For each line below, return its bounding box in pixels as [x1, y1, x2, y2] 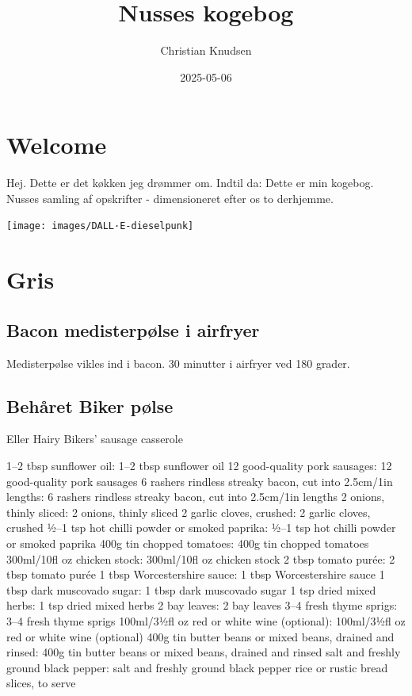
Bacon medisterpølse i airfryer [6, 317, 260, 342]
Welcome [6, 128, 107, 161]
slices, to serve [6, 675, 76, 691]
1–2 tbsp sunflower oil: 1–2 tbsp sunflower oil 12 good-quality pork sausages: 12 [6, 457, 392, 474]
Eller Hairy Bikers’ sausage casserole [6, 430, 183, 447]
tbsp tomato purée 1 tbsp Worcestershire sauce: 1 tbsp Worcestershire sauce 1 [6, 566, 385, 583]
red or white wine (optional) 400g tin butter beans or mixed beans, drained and [6, 628, 395, 644]
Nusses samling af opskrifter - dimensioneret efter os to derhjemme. [6, 189, 334, 206]
